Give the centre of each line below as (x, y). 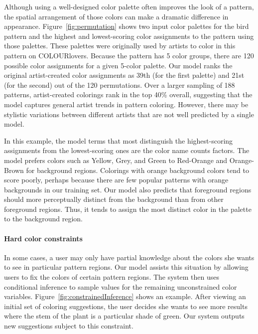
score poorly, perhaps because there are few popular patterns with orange (116, 180)
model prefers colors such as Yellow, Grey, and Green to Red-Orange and (116, 160)
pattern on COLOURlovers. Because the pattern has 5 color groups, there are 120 (129, 55)
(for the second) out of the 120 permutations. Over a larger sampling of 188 (120, 84)
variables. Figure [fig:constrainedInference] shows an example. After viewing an (125, 296)
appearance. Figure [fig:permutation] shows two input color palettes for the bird (127, 26)
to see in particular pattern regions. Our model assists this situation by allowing (126, 267)
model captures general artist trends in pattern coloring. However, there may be (126, 104)
